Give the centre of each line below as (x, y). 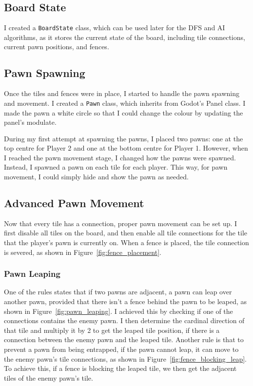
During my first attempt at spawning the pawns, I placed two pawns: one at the (124, 138)
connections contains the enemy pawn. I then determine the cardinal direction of (124, 320)
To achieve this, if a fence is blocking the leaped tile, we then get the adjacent (120, 368)
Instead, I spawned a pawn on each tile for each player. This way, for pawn (116, 167)
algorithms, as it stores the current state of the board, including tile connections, (125, 37)
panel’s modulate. (30, 122)
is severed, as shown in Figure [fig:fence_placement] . (83, 252)
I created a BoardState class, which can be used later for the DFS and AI (115, 28)
